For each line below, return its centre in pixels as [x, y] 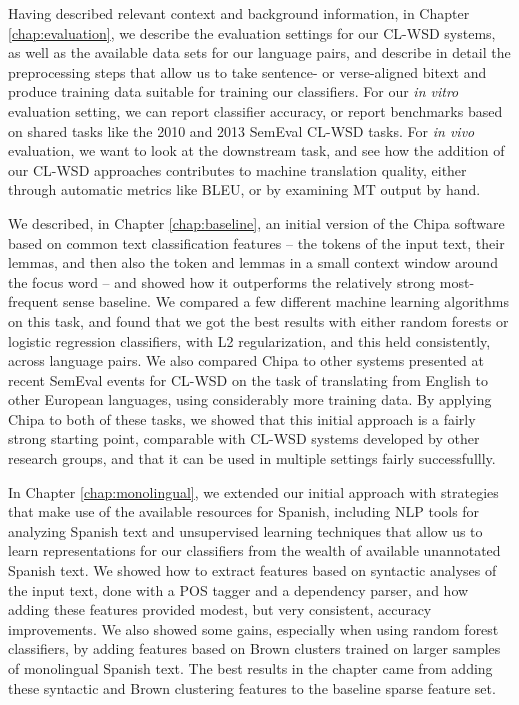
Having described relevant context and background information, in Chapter [239, 13]
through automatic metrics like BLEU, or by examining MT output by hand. [244, 189]
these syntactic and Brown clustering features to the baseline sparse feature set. [252, 687]
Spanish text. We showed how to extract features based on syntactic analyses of [252, 570]
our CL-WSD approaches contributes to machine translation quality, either [237, 169]
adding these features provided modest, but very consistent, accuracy [220, 609]
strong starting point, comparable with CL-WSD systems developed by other [244, 438]
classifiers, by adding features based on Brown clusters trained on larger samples [254, 648]
